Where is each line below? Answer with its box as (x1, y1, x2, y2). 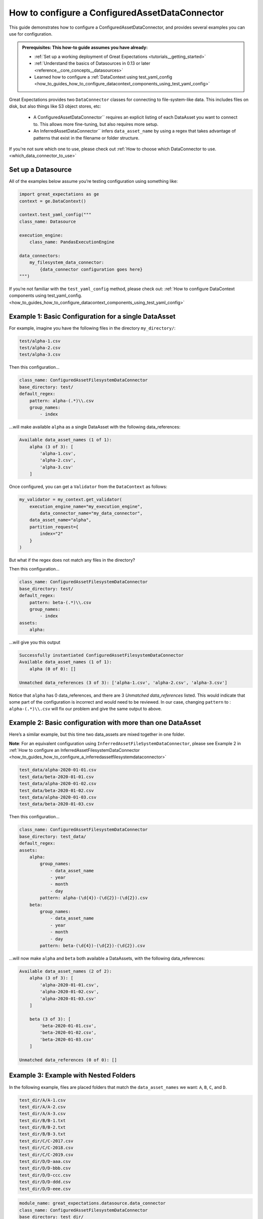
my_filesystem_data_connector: (29, 260, 104, 265)
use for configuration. (9, 31, 53, 37)
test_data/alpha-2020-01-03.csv (19, 794, 97, 800)
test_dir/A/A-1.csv (19, 1097, 66, 1103)
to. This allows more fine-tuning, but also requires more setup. (33, 121, 159, 127)
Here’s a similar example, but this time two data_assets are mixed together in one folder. (9, 731, 185, 737)
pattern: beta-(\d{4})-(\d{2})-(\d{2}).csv (39, 943, 146, 948)
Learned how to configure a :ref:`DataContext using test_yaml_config (34, 74, 172, 80)
